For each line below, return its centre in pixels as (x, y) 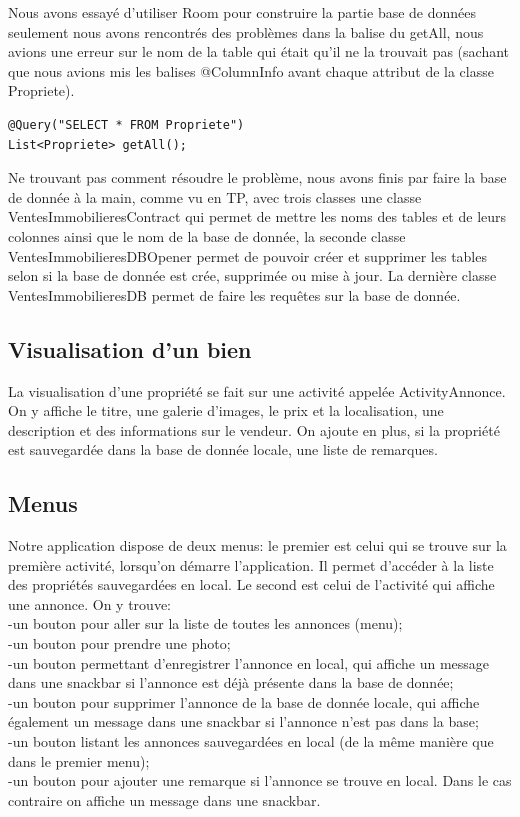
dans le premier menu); (79, 760)
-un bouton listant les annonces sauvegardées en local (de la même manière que (251, 741)
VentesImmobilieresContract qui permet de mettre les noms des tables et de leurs (257, 216)
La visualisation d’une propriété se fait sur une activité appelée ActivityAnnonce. (257, 390)
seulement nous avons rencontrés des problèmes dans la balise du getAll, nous (246, 31)
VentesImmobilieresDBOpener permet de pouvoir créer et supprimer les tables (247, 255)
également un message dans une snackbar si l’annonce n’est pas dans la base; (243, 721)
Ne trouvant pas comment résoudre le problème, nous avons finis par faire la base (257, 177)
